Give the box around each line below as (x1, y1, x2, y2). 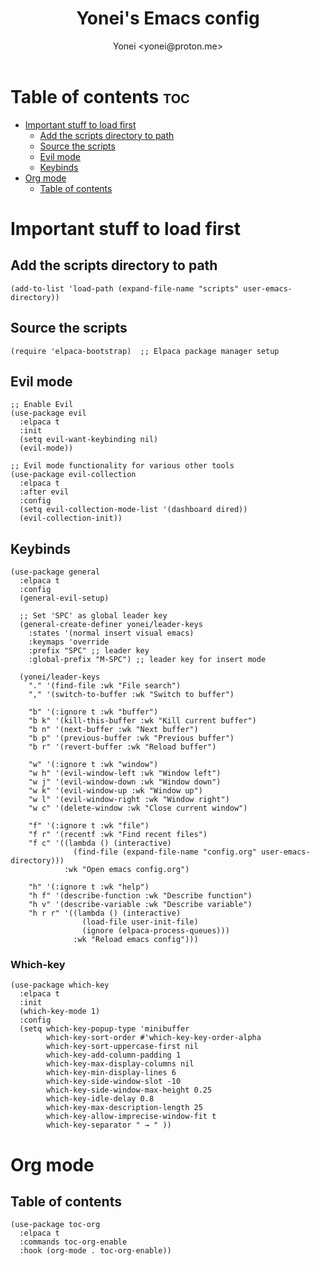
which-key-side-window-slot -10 (46, 1077, 182, 1087)
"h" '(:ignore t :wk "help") (28, 882, 150, 892)
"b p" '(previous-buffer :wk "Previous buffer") (28, 733, 235, 744)
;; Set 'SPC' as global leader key (19, 611, 168, 621)
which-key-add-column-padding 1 (46, 1050, 182, 1061)
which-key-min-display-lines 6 (46, 1068, 177, 1078)
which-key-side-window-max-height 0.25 (46, 1085, 213, 1096)
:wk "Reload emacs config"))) (73, 935, 199, 945)
